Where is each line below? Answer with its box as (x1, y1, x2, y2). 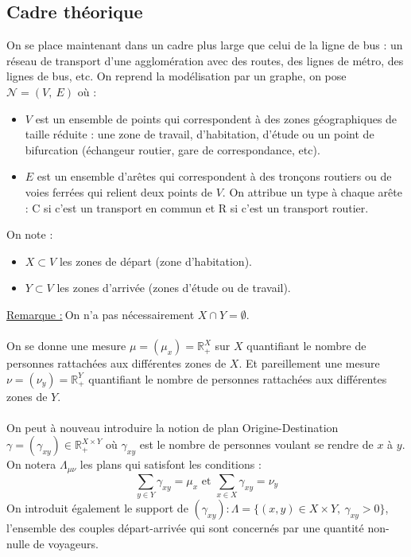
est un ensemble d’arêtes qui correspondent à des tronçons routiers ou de (37, 168, 392, 185)
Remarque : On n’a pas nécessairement (6, 306, 195, 322)
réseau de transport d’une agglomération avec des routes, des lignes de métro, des (6, 52, 404, 68)
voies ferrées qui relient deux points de (25, 183, 213, 200)
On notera (6, 456, 56, 473)
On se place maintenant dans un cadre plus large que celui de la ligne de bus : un (6, 37, 403, 53)
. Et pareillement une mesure (238, 355, 380, 372)
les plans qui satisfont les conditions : (79, 456, 262, 473)
